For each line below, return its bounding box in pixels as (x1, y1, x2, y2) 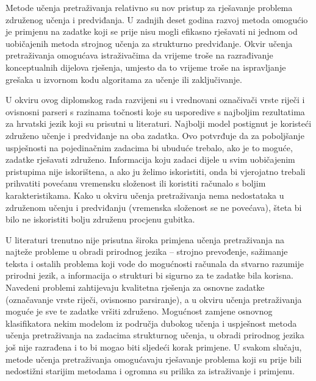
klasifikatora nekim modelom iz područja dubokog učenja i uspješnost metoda (5, 316, 297, 329)
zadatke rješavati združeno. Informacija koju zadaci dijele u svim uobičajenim (5, 153, 295, 166)
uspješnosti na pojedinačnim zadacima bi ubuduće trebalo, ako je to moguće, (5, 141, 293, 154)
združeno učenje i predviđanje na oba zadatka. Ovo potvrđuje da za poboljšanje (5, 129, 304, 141)
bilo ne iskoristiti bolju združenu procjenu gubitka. (5, 213, 195, 226)
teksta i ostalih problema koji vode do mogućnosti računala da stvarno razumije (5, 257, 304, 269)
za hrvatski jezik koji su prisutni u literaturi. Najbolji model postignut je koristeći (5, 117, 312, 130)
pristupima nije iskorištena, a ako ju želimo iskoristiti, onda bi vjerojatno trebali (5, 165, 306, 177)
